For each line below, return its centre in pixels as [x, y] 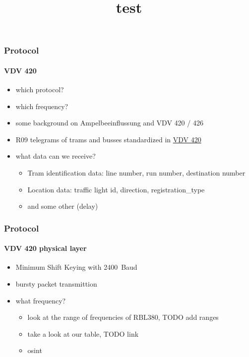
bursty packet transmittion [56, 284]
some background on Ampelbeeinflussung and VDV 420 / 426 [109, 123]
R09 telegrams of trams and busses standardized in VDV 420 [108, 139]
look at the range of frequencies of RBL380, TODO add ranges [123, 317]
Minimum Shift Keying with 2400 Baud [76, 267]
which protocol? [40, 89]
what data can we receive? [56, 156]
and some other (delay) [63, 206]
